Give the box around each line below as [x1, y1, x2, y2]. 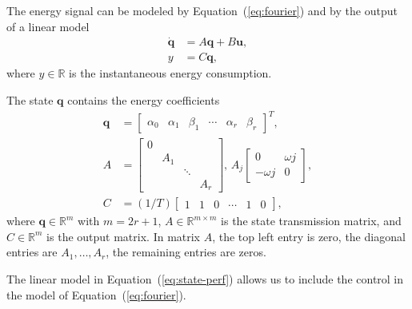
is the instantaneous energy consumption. [69, 65, 272, 81]
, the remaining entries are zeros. [106, 244, 266, 260]
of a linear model [6, 18, 90, 34]
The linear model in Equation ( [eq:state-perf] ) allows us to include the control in [6, 271, 404, 287]
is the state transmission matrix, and [221, 212, 402, 229]
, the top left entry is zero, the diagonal [212, 228, 406, 244]
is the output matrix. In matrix [46, 228, 201, 244]
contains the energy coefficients [67, 92, 220, 109]
